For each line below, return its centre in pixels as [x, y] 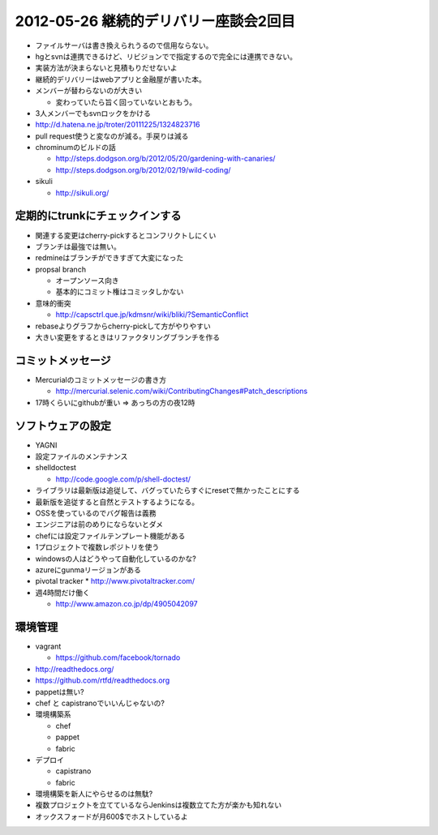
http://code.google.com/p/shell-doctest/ [123, 479]
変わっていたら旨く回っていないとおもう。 [126, 102]
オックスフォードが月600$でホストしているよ [112, 816]
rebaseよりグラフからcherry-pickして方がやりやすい [123, 326]
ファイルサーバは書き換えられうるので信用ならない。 [124, 45]
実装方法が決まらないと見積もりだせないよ [106, 68]
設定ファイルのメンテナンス [82, 456]
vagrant [48, 647]
